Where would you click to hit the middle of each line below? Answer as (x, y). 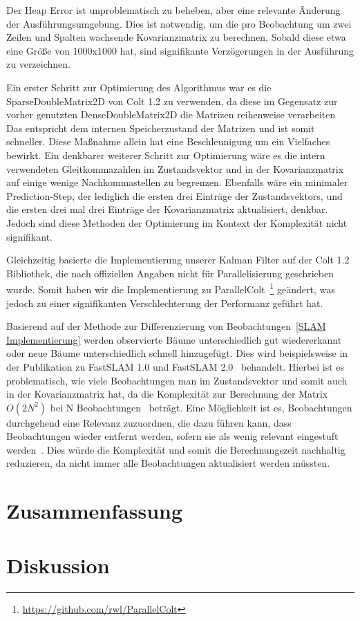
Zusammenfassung (95, 511)
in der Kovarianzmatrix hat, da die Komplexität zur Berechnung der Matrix (167, 394)
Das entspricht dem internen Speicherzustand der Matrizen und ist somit (161, 128)
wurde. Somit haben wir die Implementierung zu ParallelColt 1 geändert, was (171, 288)
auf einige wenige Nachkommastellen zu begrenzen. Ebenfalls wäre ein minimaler (177, 182)
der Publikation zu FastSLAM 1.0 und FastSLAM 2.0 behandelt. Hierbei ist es (176, 366)
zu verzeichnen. (38, 64)
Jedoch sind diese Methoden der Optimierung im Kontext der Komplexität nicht (177, 222)
